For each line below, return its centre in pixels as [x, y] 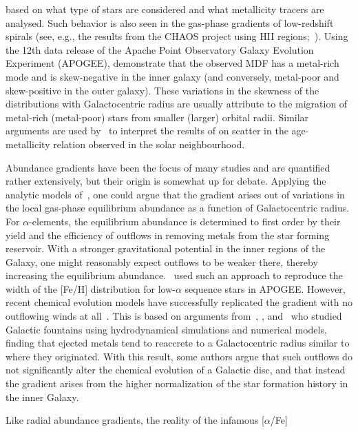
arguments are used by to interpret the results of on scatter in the [147, 131]
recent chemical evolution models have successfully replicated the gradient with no [179, 302]
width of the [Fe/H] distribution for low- [91, 288]
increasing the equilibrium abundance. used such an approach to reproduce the [174, 275]
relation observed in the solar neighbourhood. [149, 144]
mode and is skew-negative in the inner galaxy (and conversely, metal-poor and [172, 76]
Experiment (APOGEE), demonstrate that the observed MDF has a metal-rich [172, 63]
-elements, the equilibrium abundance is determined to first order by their [185, 221]
